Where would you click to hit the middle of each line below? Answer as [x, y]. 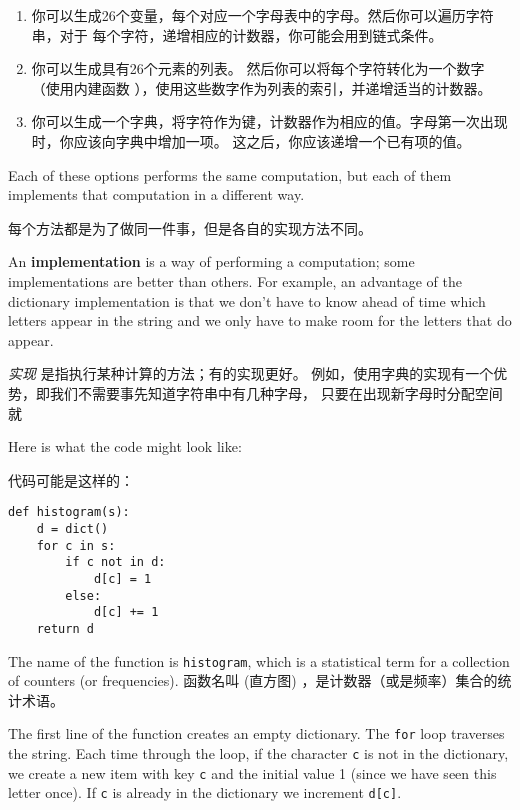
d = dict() [72, 528]
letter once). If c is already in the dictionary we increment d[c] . [205, 792]
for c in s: [76, 545]
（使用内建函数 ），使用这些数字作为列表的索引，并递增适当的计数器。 [261, 87]
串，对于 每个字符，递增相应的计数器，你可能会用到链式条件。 [237, 34]
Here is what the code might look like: [125, 446]
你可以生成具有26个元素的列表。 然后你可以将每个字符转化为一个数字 [258, 68]
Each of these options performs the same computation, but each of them [230, 174]
